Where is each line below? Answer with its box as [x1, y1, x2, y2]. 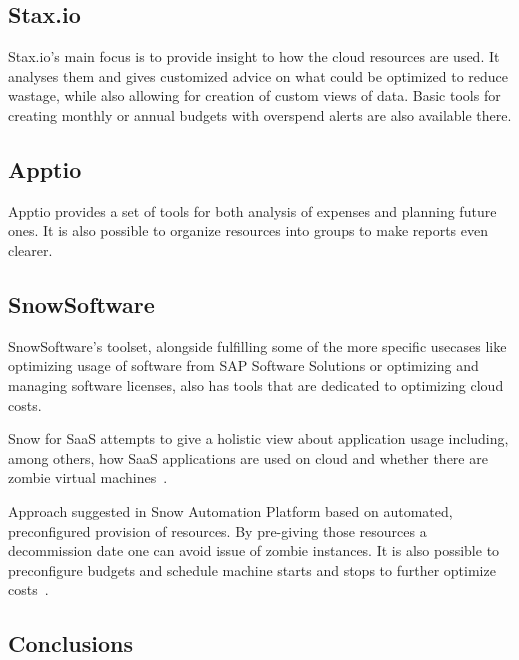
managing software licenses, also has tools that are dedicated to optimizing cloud [8, 374, 504, 395]
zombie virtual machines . [8, 467, 168, 488]
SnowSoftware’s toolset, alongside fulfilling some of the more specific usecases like [8, 335, 507, 356]
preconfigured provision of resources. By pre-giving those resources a [8, 520, 427, 541]
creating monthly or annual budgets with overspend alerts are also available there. [8, 104, 512, 125]
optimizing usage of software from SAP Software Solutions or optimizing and [8, 355, 479, 376]
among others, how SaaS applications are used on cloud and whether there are [8, 447, 488, 468]
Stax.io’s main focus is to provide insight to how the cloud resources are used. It [8, 46, 500, 67]
